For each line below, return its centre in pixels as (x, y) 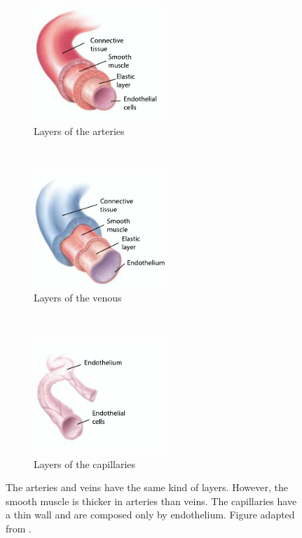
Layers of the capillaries (85, 463)
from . (19, 528)
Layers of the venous (78, 297)
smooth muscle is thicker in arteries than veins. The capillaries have (151, 501)
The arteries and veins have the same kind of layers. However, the (147, 487)
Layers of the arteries (79, 131)
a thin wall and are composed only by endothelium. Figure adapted (150, 515)
